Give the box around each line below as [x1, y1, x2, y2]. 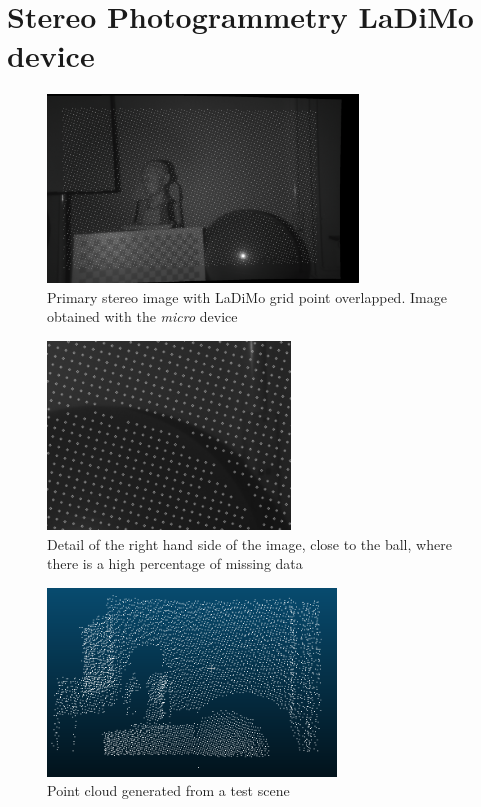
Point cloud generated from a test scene [47, 780, 290, 801]
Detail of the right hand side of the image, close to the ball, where [47, 533, 452, 554]
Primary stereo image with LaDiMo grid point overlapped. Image [47, 286, 447, 307]
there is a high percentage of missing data [47, 553, 303, 574]
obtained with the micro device [47, 306, 238, 327]
